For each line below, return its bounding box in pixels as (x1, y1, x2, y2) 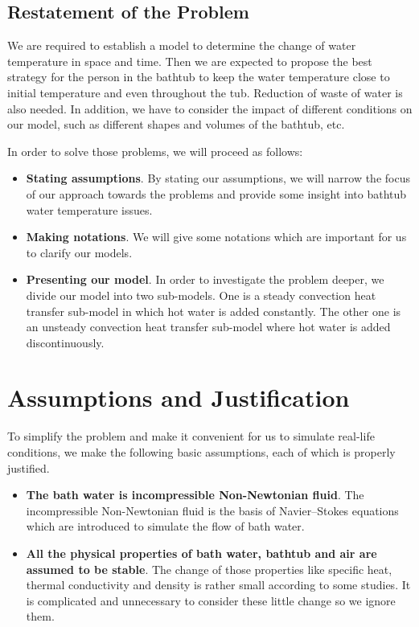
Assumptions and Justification (7, 381, 350, 414)
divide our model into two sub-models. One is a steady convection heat (26, 286, 376, 303)
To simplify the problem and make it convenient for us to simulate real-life (7, 428, 375, 445)
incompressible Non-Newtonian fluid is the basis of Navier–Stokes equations (26, 502, 399, 518)
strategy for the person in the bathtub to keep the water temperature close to (7, 68, 390, 85)
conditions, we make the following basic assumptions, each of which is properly (7, 444, 396, 461)
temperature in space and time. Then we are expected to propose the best (7, 52, 372, 69)
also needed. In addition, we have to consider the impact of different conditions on (7, 100, 413, 117)
